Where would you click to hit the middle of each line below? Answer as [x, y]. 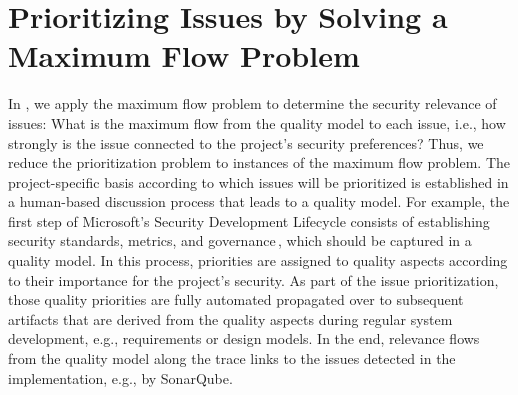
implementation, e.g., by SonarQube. [120, 377]
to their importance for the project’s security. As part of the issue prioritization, [253, 279]
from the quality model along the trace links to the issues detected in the [232, 358]
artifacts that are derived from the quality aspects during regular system [230, 318]
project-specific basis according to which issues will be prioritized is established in [258, 181]
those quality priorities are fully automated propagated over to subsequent [236, 299]
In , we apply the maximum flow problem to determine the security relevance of [252, 103]
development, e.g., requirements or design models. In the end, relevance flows [244, 338]
